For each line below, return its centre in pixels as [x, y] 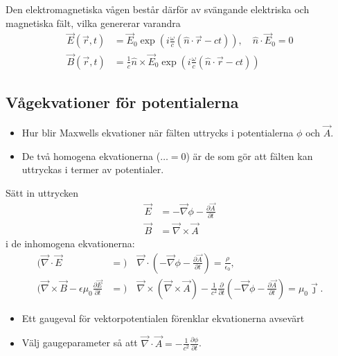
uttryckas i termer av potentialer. [93, 169]
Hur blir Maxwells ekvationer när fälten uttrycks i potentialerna [158, 133]
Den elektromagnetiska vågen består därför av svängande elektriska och [158, 9]
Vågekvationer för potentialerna [122, 102]
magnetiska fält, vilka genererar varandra [93, 23]
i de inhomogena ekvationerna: [70, 243]
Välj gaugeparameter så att [80, 342]
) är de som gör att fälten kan [249, 155]
